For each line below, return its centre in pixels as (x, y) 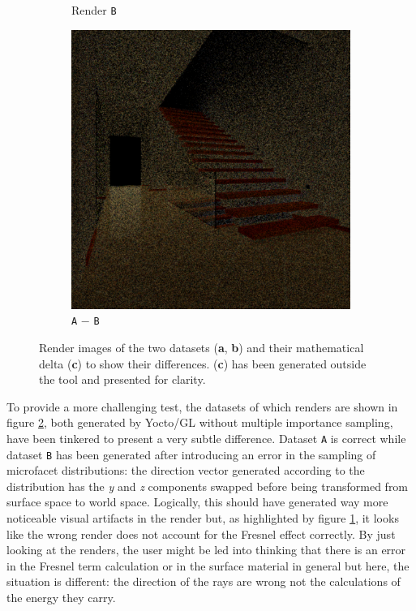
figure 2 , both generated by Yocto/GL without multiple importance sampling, (200, 422)
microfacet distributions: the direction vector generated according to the (186, 470)
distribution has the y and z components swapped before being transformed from (208, 486)
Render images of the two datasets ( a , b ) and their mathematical (202, 347)
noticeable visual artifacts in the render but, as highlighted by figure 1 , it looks (203, 517)
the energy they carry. (61, 597)
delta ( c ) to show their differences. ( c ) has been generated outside (203, 363)
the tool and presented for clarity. (122, 379)
